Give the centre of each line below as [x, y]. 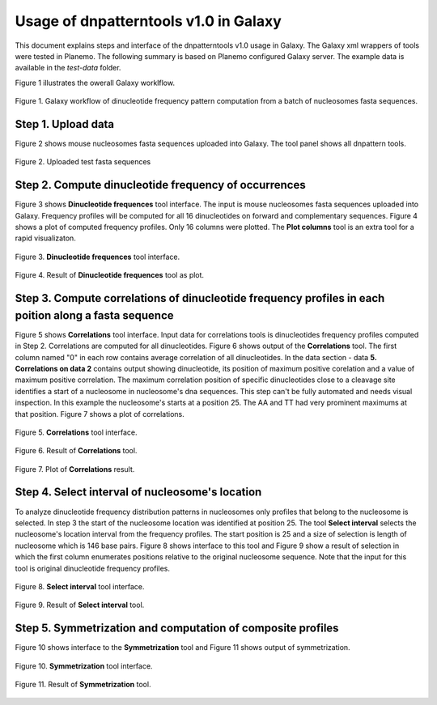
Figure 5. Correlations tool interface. [76, 432]
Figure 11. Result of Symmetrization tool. [83, 684]
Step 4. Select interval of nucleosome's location [138, 493]
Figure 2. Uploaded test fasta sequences [83, 162]
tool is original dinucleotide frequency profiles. [92, 568]
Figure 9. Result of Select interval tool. [80, 605]
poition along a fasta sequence [94, 315]
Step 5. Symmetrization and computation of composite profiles [177, 629]
